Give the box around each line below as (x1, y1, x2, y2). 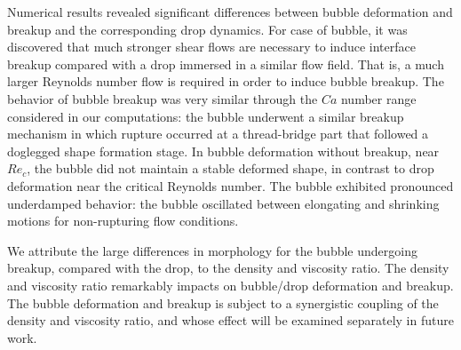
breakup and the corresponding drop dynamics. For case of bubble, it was (7, 20, 408, 38)
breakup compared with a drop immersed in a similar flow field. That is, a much (7, 54, 444, 73)
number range (340, 89, 417, 107)
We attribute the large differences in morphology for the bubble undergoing (7, 241, 417, 259)
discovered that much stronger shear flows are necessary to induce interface (7, 37, 416, 56)
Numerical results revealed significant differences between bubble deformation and (7, 3, 453, 20)
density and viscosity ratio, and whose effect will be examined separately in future (7, 311, 454, 330)
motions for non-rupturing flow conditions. (7, 211, 239, 230)
